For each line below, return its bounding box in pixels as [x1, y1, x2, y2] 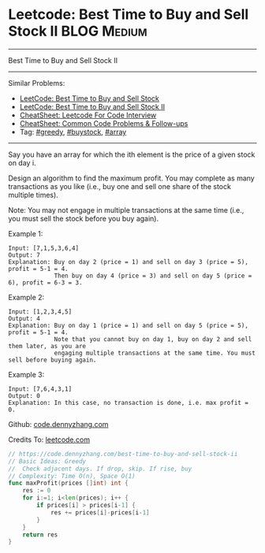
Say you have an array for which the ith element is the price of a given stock [8, 150, 256, 159]
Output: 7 [8, 251, 41, 259]
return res [22, 530, 58, 539]
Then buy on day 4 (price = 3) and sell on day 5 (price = [54, 272, 252, 280]
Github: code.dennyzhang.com [8, 419, 109, 429]
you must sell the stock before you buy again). [8, 213, 159, 223]
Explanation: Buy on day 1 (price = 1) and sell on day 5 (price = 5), [8, 321, 248, 329]
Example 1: [8, 228, 43, 238]
